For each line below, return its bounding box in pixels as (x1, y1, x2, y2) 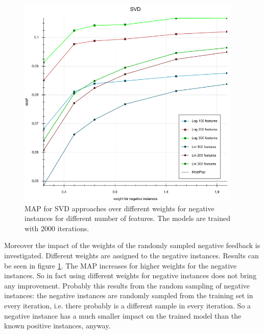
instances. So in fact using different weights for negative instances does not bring (4, 270, 257, 281)
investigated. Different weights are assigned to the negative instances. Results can (4, 250, 259, 260)
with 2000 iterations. (25, 222, 89, 233)
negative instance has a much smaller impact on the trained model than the (4, 310, 242, 321)
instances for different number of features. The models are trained (25, 213, 231, 224)
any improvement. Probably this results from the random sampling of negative (4, 280, 250, 291)
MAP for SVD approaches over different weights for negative (25, 203, 214, 213)
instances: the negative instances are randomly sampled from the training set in (4, 290, 253, 301)
